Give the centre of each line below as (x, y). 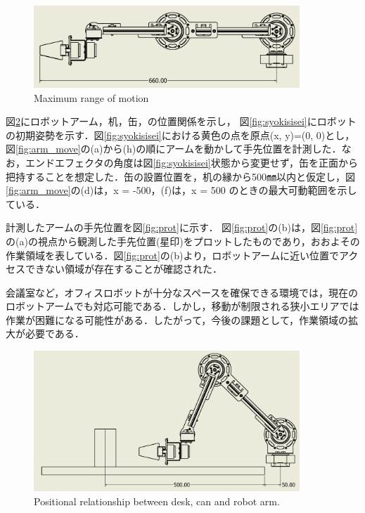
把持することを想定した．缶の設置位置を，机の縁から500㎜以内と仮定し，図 (180, 176)
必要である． (55, 333)
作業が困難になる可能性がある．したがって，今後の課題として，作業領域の (177, 319)
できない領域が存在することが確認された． (123, 269)
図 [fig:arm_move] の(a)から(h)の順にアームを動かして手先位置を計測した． (174, 149)
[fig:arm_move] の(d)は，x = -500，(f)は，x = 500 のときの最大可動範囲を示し (181, 190)
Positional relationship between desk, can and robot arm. (157, 501)
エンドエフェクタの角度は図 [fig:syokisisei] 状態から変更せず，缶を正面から (192, 162)
